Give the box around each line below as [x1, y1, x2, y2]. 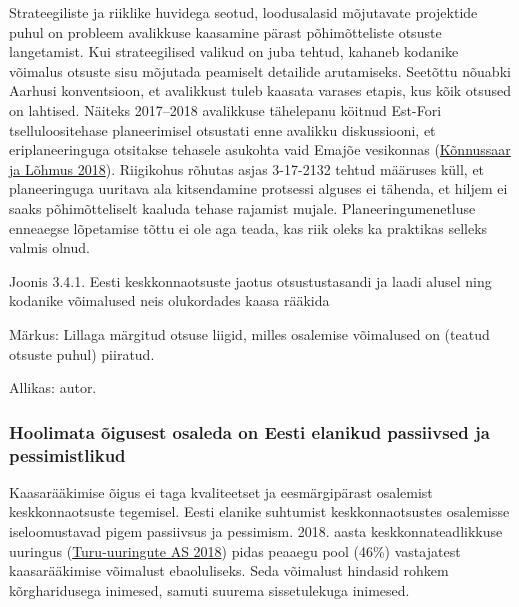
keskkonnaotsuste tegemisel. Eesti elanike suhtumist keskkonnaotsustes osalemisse [9, 501, 510, 522]
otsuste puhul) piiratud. [9, 343, 155, 364]
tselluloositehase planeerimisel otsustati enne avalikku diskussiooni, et [9, 119, 436, 140]
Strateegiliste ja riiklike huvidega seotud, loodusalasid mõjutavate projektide [9, 2, 478, 22]
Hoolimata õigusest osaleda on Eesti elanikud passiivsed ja [9, 419, 490, 444]
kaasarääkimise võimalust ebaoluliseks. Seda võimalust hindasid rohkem [9, 560, 449, 581]
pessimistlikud [9, 442, 126, 467]
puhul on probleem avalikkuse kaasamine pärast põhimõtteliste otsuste [9, 21, 442, 42]
